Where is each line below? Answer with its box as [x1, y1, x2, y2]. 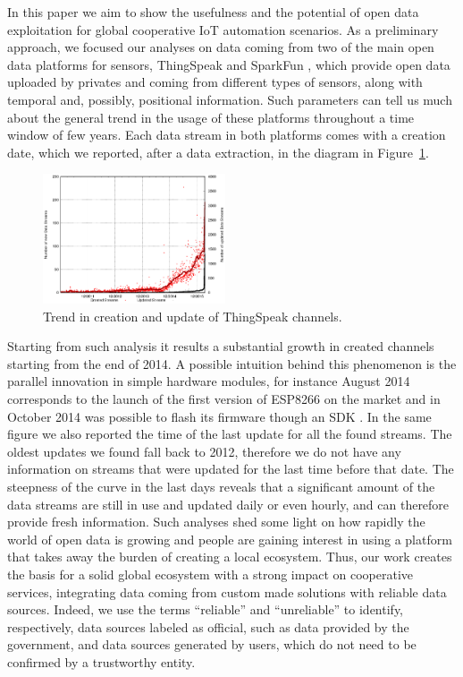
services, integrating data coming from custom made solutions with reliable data [7, 582, 447, 601]
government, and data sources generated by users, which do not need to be [7, 635, 417, 654]
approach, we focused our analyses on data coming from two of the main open [7, 38, 434, 56]
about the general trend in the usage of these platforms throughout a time [7, 107, 415, 126]
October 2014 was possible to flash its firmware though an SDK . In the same [7, 407, 432, 425]
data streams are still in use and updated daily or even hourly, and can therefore [7, 494, 450, 513]
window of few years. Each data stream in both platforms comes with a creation [7, 125, 446, 144]
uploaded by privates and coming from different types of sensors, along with [7, 73, 423, 91]
